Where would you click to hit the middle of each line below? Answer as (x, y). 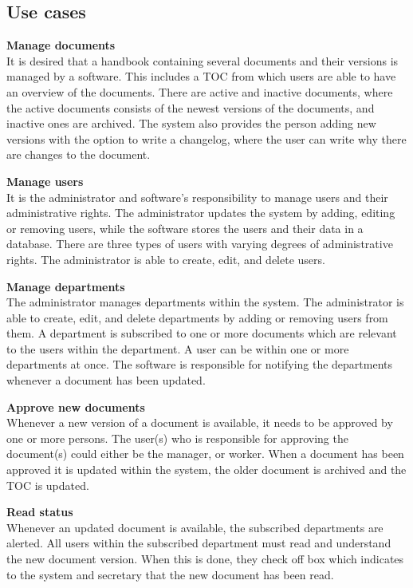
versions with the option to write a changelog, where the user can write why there (206, 138)
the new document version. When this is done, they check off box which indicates (205, 559)
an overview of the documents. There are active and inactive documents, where (200, 91)
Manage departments (66, 286)
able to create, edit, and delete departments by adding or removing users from (197, 317)
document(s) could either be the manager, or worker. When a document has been (205, 454)
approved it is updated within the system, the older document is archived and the (206, 470)
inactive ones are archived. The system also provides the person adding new (191, 123)
